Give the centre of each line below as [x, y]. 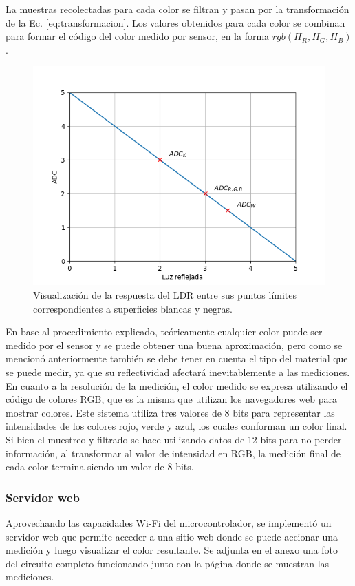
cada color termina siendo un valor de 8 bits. [100, 467]
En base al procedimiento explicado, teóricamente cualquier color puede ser [164, 332]
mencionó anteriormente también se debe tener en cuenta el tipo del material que [177, 358]
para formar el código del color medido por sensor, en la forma [138, 36]
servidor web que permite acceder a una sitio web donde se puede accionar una [172, 536]
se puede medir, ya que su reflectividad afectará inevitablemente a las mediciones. [178, 372]
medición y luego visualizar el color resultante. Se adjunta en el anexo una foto [172, 550]
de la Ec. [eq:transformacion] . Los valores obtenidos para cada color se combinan [175, 22]
